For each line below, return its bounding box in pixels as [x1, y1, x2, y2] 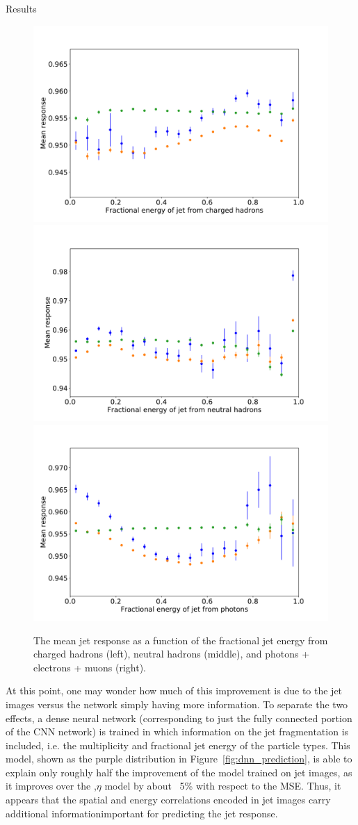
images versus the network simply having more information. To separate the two [6, 696, 348, 711]
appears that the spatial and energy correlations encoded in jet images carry [6, 792, 331, 807]
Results [6, 1, 37, 15]
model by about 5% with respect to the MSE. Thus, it [104, 778, 341, 793]
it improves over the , [6, 778, 97, 793]
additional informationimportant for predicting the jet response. [6, 806, 278, 820]
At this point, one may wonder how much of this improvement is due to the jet [6, 683, 343, 698]
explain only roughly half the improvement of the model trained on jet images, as [6, 765, 352, 779]
